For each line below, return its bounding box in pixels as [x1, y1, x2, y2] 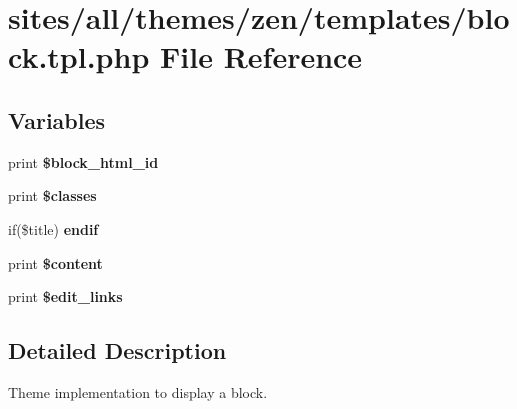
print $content [8, 252, 103, 273]
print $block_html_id [8, 151, 159, 172]
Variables [8, 104, 106, 135]
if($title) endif [8, 218, 99, 239]
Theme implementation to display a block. [8, 381, 268, 402]
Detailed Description [8, 335, 227, 366]
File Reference [160, 36, 363, 77]
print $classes [8, 185, 97, 206]
